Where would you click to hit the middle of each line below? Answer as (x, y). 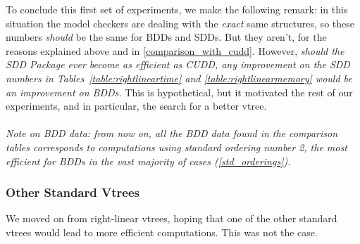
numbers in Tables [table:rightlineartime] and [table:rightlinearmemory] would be (179, 78)
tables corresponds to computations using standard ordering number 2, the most (176, 147)
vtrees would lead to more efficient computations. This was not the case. (162, 232)
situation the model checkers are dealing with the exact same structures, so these (180, 23)
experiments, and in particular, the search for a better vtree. (136, 106)
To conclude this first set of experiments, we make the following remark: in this (177, 9)
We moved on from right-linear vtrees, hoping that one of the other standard (172, 218)
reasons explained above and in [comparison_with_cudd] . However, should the (175, 50)
